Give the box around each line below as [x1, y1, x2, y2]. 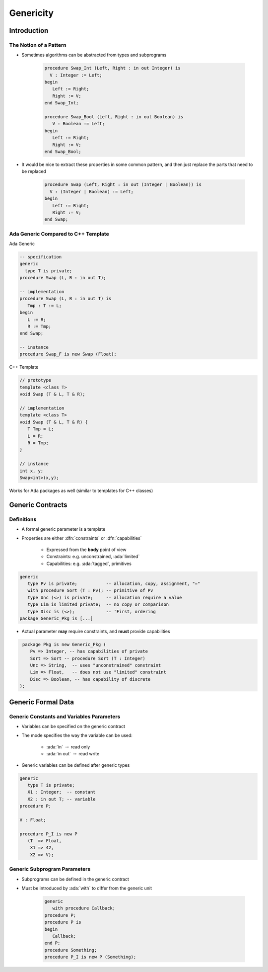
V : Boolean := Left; [52, 121, 105, 127]
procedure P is [44, 919, 81, 925]
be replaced [21, 168, 47, 174]
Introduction [9, 26, 49, 35]
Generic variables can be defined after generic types [21, 762, 130, 768]
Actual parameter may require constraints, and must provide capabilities [21, 628, 171, 634]
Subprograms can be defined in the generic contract [21, 876, 129, 882]
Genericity [9, 7, 54, 18]
